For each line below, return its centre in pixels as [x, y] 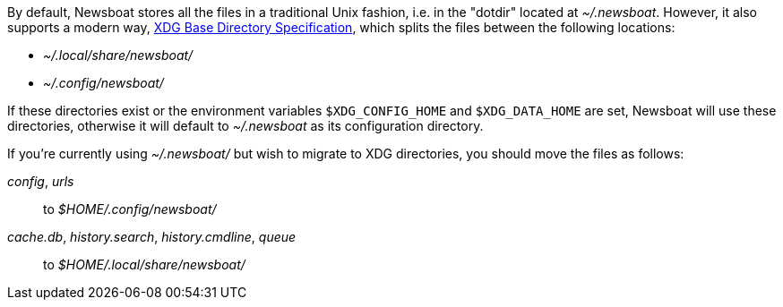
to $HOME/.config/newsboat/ [130, 209]
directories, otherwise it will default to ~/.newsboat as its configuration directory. [245, 126]
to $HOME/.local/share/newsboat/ [144, 264]
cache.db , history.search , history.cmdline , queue [152, 237]
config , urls [41, 181]
